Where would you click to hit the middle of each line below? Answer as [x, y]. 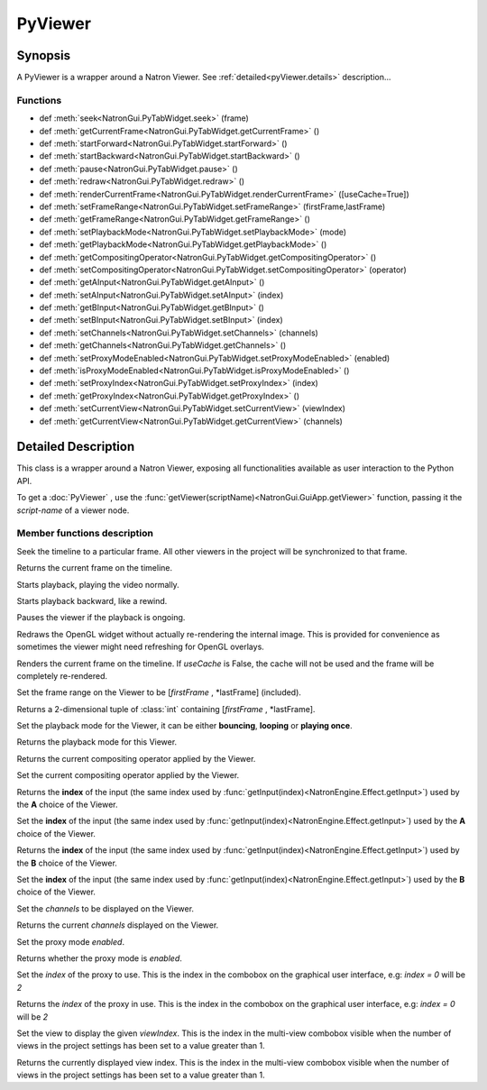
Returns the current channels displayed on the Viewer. [118, 925]
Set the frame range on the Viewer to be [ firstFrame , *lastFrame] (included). [159, 692]
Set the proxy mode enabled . [71, 941]
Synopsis [44, 55]
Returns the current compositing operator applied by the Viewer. [136, 758]
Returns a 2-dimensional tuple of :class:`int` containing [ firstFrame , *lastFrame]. [166, 709]
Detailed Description [76, 447]
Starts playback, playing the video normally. [98, 584]
